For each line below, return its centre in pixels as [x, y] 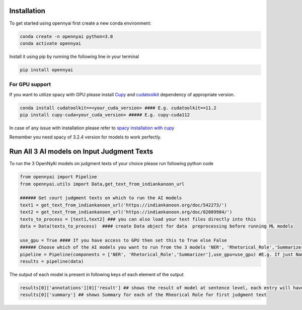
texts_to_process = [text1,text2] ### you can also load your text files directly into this [138, 219]
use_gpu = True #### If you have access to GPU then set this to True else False [124, 240]
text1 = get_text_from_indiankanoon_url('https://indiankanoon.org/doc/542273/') [124, 205]
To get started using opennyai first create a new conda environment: [80, 23]
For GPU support [30, 85]
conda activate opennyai [51, 43]
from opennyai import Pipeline [59, 177]
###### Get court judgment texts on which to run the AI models [101, 198]
